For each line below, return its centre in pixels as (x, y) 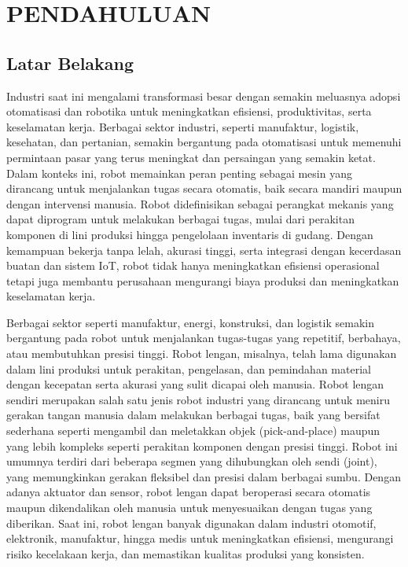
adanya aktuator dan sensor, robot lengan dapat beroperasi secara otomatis (189, 492)
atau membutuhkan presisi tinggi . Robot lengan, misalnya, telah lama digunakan (202, 353)
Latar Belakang (70, 63)
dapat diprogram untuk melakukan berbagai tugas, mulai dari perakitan (180, 219)
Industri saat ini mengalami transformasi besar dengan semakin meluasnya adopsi (204, 96)
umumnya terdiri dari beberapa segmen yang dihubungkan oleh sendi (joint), (192, 461)
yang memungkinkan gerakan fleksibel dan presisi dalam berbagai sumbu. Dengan (204, 476)
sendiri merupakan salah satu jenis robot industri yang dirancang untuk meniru (198, 399)
